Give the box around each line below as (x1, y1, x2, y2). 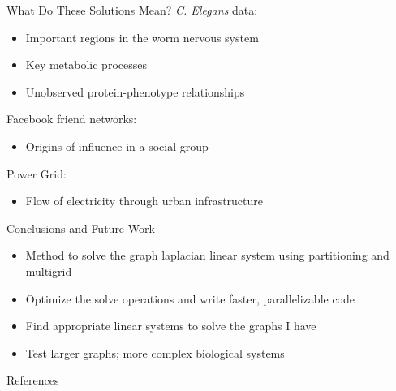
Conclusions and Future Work (6, 219, 155, 236)
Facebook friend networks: (6, 110, 137, 127)
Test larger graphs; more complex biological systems (25, 344, 285, 361)
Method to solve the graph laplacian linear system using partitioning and (25, 247, 390, 264)
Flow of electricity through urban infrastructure (25, 192, 264, 209)
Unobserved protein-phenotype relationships (25, 83, 245, 100)
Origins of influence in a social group (25, 137, 209, 154)
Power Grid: (6, 165, 67, 182)
